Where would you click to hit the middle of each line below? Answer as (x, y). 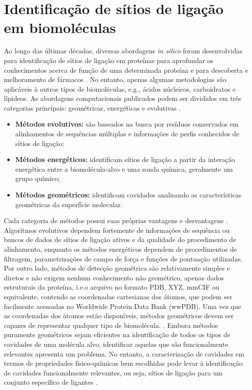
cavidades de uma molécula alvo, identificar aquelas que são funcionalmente (116, 344)
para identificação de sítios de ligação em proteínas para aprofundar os (109, 60)
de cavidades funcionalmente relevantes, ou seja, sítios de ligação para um (113, 372)
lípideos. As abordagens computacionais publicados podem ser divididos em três (123, 98)
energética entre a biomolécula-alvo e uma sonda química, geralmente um (124, 169)
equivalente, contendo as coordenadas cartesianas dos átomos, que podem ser (118, 296)
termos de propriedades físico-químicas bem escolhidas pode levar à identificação (123, 363)
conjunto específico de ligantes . (51, 382)
